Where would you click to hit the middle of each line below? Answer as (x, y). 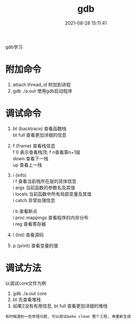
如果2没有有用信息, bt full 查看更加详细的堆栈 (60, 306)
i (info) (20, 175)
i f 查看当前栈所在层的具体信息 (44, 181)
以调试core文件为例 (26, 283)
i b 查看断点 (25, 211)
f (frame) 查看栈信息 (34, 145)
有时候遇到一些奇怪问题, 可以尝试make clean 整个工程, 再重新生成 (68, 316)
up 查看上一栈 (27, 165)
